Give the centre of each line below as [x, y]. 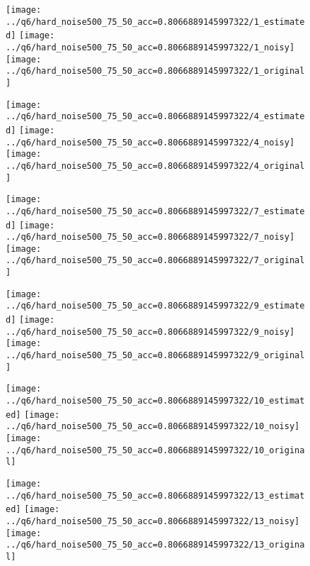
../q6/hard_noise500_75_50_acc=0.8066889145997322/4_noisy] [150, 142]
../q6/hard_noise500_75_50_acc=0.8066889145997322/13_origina [155, 545]
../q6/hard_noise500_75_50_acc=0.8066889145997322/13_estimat [155, 495]
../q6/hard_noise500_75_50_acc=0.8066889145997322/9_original [155, 356]
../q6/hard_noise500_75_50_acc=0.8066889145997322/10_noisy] [153, 427]
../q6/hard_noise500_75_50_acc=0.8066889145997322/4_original [155, 166]
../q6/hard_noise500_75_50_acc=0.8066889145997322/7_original [155, 261]
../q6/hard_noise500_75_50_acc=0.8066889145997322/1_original [155, 71]
